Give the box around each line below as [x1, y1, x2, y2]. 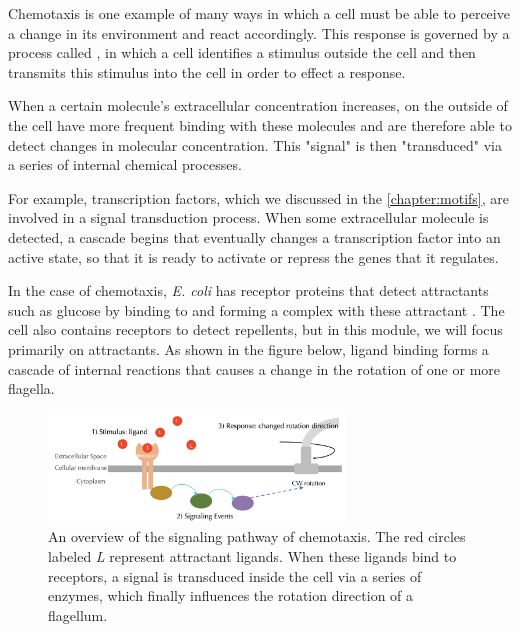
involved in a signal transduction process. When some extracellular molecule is [8, 207, 489, 228]
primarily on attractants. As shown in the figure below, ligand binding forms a [8, 338, 489, 359]
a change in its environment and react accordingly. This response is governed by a [8, 22, 510, 43]
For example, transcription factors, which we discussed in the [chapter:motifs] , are [8, 187, 510, 208]
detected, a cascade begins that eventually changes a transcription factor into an [8, 226, 501, 247]
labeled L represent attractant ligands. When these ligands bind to [48, 546, 457, 566]
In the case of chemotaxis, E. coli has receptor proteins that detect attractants [8, 280, 489, 301]
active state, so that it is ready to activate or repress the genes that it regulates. [8, 246, 499, 267]
